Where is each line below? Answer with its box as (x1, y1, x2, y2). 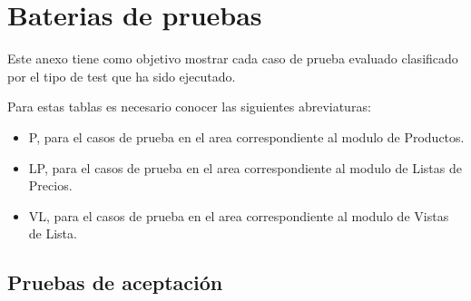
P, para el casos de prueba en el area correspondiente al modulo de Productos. (28, 127, 465, 146)
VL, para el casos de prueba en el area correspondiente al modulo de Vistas (28, 206, 449, 225)
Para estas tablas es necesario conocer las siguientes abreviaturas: (7, 97, 371, 116)
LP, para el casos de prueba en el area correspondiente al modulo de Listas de (28, 158, 462, 177)
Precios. (28, 176, 73, 195)
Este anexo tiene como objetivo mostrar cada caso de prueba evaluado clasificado (7, 49, 458, 68)
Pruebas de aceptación (7, 268, 223, 296)
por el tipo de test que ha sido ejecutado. (7, 66, 236, 85)
